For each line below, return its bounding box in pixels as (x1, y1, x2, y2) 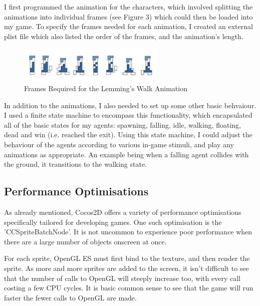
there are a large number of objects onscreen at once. (4, 236, 167, 246)
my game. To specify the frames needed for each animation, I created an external (4, 21, 253, 32)
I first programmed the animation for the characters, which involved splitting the (4, 2, 253, 12)
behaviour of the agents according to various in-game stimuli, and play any (4, 139, 234, 150)
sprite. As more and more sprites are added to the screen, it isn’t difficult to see (4, 263, 249, 273)
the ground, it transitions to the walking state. (4, 159, 147, 169)
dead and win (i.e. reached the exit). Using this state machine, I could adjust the (4, 129, 252, 140)
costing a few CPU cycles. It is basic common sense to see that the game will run (4, 282, 253, 293)
